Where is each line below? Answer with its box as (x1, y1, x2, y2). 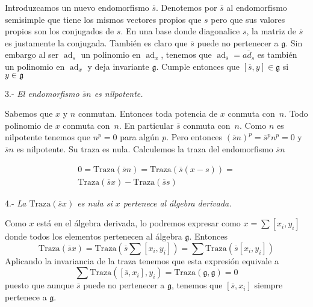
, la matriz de (246, 25, 297, 37)
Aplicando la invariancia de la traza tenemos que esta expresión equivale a (5, 254, 279, 267)
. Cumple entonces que (156, 60, 240, 72)
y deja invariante (87, 60, 149, 72)
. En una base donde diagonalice (120, 25, 240, 37)
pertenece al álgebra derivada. (123, 196, 232, 209)
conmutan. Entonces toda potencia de (78, 107, 218, 120)
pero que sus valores (211, 13, 285, 25)
